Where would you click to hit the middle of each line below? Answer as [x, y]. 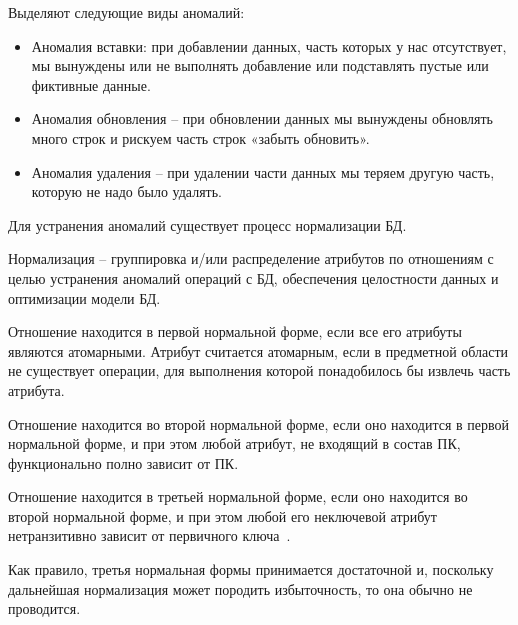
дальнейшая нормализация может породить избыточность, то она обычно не [240, 588]
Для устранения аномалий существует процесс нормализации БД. [207, 224]
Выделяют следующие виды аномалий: [126, 12]
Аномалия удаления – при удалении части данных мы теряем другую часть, [263, 171]
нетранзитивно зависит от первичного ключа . [149, 535]
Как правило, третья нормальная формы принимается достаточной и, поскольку [251, 569]
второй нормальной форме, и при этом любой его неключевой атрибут [222, 515]
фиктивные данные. [91, 84]
